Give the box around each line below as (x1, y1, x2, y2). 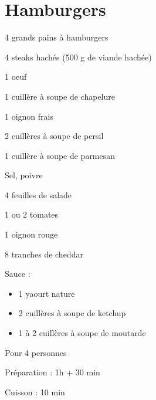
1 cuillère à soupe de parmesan (5, 149, 116, 161)
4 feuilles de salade (5, 188, 72, 201)
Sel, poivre (5, 169, 43, 181)
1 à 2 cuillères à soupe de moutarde (18, 327, 146, 339)
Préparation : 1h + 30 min (5, 366, 100, 378)
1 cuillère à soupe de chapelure (5, 90, 115, 102)
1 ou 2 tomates (5, 208, 59, 221)
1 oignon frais (5, 110, 53, 122)
